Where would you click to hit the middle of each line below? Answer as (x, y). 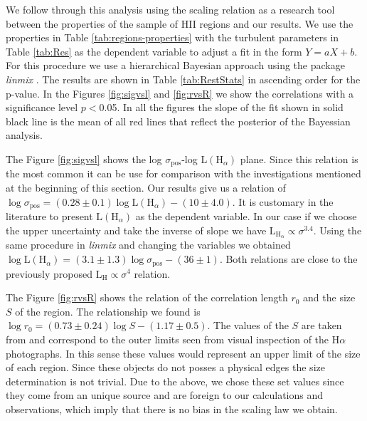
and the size (329, 297)
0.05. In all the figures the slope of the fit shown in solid (221, 107)
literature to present (49, 216)
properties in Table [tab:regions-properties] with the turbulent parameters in (172, 37)
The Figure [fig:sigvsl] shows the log (84, 158)
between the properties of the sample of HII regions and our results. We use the (180, 23)
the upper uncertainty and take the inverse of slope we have (136, 230)
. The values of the (248, 325)
